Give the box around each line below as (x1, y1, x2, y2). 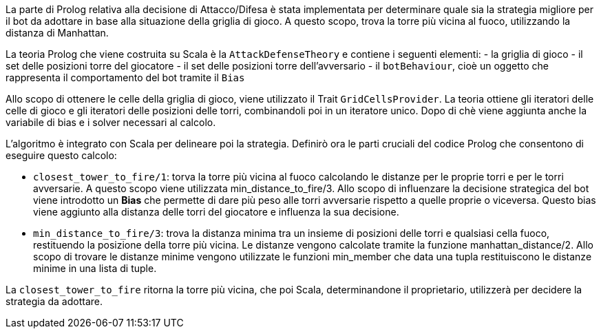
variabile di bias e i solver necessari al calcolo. (6, 116, 216, 128)
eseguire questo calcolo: (6, 149, 117, 161)
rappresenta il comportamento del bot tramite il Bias (6, 72, 245, 83)
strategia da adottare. (6, 295, 103, 307)
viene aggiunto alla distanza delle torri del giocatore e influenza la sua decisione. (33, 206, 399, 218)
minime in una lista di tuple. (33, 262, 157, 274)
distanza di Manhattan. (6, 27, 109, 39)
